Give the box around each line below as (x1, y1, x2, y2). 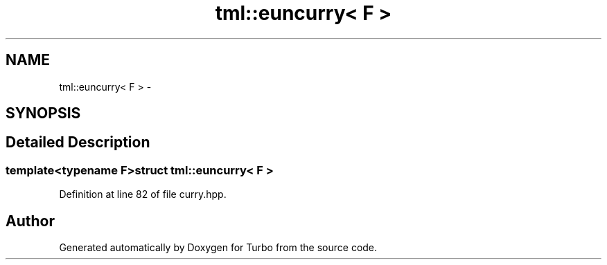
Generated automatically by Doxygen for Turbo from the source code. (59, 241, 378, 254)
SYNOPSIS (6, 104, 81, 122)
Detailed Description (6, 134, 150, 152)
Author (6, 212, 55, 230)
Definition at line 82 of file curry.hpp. (59, 188, 227, 201)
